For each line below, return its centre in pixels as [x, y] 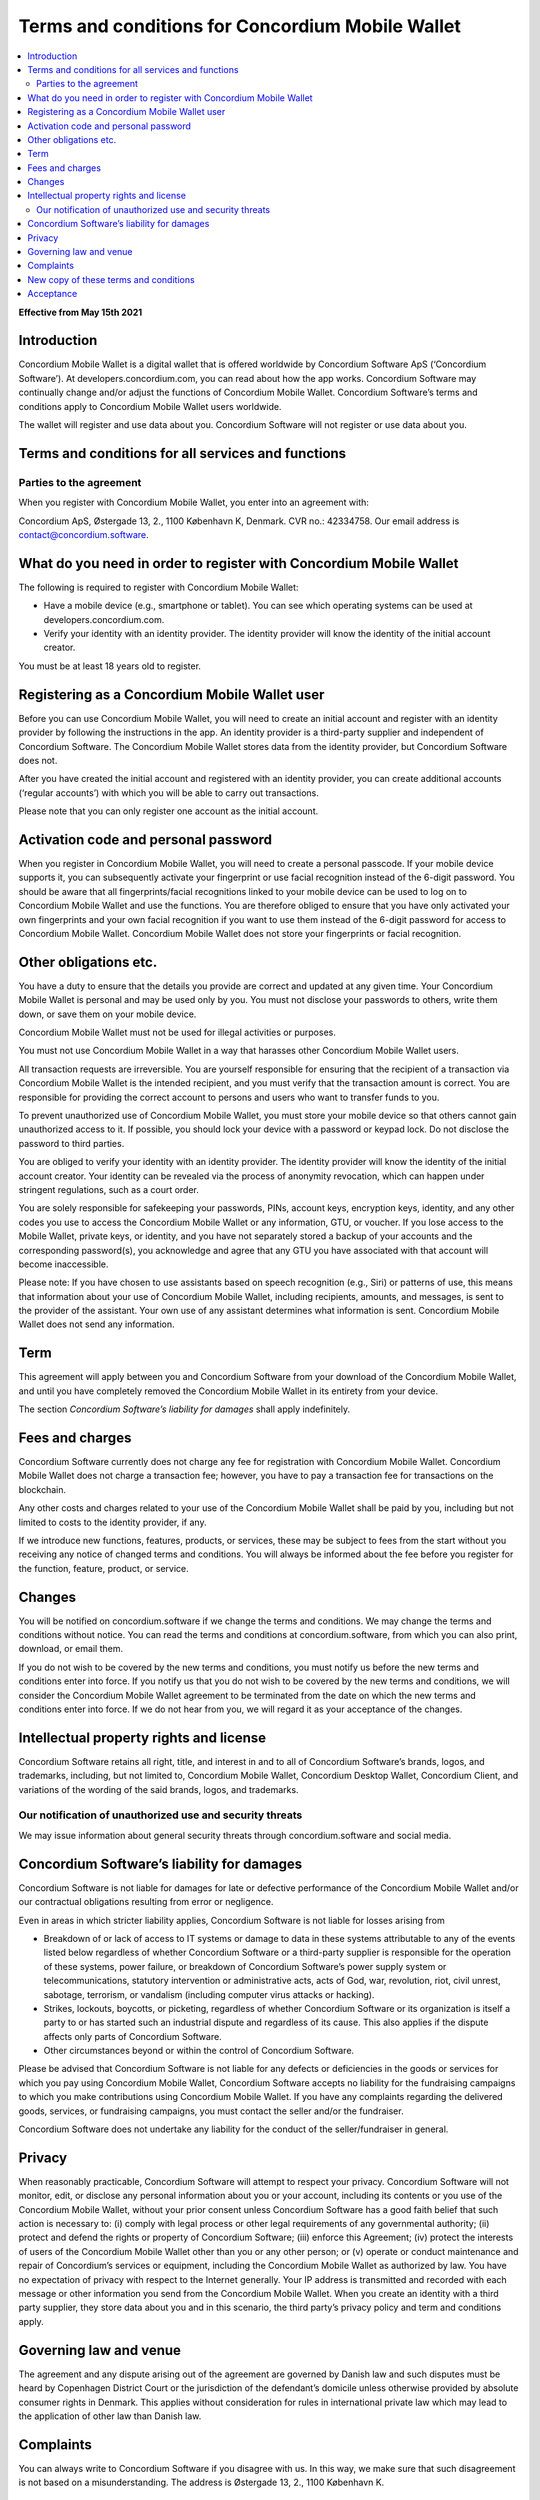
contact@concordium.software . [83, 534]
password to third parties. [71, 1143]
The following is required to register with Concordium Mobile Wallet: [158, 587]
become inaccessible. [63, 1264]
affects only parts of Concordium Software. [132, 2036]
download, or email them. [71, 1649]
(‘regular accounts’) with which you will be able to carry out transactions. [168, 792]
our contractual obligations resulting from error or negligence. [146, 1902]
